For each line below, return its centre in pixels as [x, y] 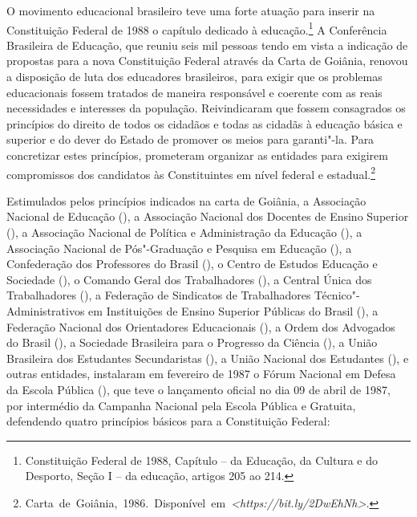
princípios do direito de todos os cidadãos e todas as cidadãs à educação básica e [204, 123]
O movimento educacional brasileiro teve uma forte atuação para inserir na [191, 10]
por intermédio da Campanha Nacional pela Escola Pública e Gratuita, [181, 405]
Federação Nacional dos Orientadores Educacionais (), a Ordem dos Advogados [201, 326]
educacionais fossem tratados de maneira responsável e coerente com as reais [194, 92]
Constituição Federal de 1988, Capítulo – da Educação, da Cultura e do [202, 460]
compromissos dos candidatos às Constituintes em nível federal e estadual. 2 [191, 173]
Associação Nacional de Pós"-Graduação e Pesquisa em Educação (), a [179, 248]
